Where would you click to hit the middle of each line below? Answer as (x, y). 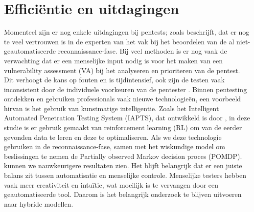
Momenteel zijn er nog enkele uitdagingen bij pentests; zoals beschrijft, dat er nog (127, 32)
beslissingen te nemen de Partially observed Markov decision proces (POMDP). (123, 156)
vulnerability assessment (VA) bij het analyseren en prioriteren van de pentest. (122, 70)
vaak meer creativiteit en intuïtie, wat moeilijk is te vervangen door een (111, 184)
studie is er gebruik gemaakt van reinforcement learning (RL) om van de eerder (123, 127)
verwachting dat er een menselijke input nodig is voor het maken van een (114, 60)
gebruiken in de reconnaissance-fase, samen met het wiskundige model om (115, 146)
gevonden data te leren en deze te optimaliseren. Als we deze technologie (113, 137)
